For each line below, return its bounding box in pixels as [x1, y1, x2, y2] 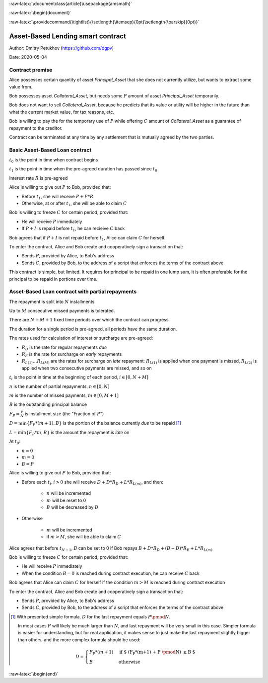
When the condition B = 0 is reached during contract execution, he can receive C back [21, 570, 200, 576]
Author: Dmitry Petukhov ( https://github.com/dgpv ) [9, 45, 114, 51]
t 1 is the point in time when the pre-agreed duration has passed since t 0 [9, 166, 157, 173]
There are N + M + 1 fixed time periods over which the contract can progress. [9, 317, 170, 323]
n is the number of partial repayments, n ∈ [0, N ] [9, 383, 110, 389]
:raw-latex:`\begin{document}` [9, 10, 71, 16]
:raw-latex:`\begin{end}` [9, 671, 59, 677]
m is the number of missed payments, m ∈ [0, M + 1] [9, 392, 119, 398]
